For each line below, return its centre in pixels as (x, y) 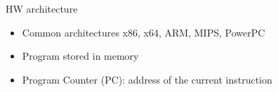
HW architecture (42, 8)
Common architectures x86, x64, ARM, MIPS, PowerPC (144, 32)
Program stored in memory (80, 56)
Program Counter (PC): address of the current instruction (147, 79)
